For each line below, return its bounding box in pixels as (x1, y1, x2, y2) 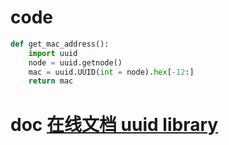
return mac (28, 76, 74, 86)
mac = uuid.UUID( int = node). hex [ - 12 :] (28, 67, 195, 77)
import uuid (28, 48, 78, 58)
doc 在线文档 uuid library (10, 113, 219, 136)
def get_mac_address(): (10, 39, 110, 49)
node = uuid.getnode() (28, 57, 123, 68)
